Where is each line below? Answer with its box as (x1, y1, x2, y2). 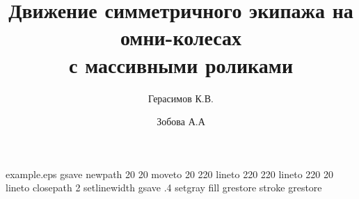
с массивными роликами (68, 50, 294, 79)
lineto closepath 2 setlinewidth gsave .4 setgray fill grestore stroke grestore (6, 180, 322, 195)
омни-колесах (120, 23, 242, 51)
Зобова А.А (157, 114, 205, 129)
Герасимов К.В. (148, 90, 214, 105)
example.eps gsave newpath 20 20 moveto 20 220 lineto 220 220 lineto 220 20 (6, 166, 334, 181)
